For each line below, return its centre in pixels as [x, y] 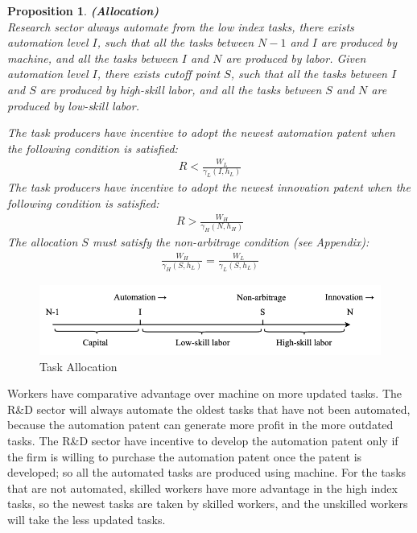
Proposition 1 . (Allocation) [83, 10]
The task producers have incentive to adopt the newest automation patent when [201, 132]
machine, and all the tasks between [93, 58]
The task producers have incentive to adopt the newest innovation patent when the [209, 187]
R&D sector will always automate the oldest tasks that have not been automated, [209, 409]
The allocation [43, 242]
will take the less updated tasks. [87, 519]
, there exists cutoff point [159, 74]
